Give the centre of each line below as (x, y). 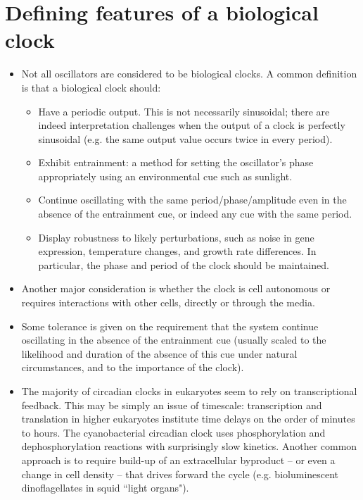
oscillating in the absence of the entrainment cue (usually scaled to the (174, 340)
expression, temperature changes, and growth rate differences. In (177, 251)
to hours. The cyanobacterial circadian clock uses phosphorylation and (173, 432)
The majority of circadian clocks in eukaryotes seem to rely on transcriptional (189, 391)
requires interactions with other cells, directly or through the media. (168, 302)
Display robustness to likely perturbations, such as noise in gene (176, 237)
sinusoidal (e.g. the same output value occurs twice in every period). (185, 138)
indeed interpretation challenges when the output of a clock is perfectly (192, 125)
